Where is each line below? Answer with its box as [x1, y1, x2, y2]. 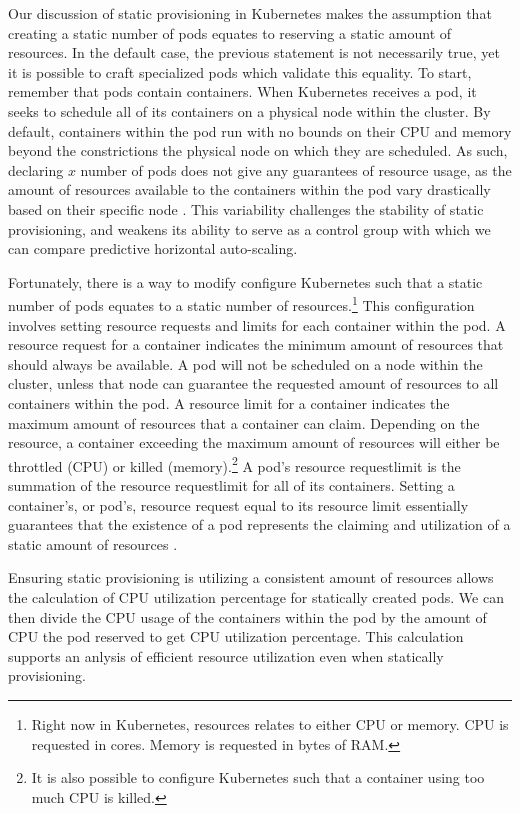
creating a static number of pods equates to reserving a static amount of [8, 22, 452, 43]
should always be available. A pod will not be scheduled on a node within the [8, 353, 483, 374]
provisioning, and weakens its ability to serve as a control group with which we [8, 218, 491, 239]
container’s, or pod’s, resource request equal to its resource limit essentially [8, 494, 469, 515]
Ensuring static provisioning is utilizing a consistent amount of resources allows [8, 567, 494, 588]
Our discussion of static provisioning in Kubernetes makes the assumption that [8, 3, 492, 23]
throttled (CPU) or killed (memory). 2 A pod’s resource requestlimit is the [8, 452, 461, 476]
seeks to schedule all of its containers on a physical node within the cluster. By [8, 100, 491, 121]
